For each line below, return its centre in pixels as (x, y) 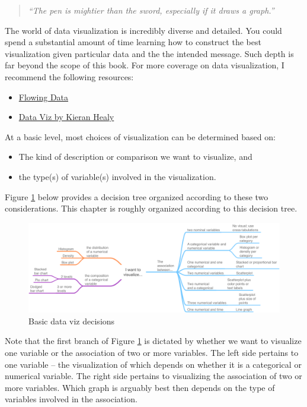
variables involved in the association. (71, 399)
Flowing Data (44, 97)
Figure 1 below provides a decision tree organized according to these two (137, 196)
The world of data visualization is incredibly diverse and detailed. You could (143, 30)
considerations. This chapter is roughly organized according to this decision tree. (151, 208)
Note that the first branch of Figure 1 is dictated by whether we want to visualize (153, 341)
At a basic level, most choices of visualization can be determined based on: (140, 136)
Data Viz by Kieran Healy (66, 117)
